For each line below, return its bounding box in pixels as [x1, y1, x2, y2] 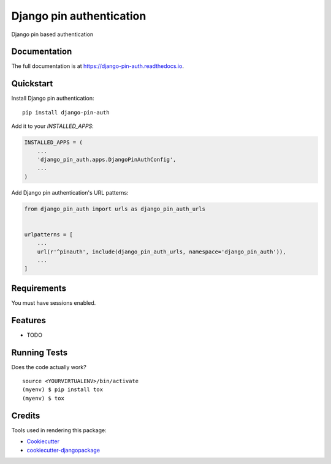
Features [11, 315, 46, 326]
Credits [11, 410, 40, 421]
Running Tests [11, 347, 67, 357]
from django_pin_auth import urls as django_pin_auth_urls [24, 205, 205, 212]
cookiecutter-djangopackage [26, 446, 101, 454]
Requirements [11, 283, 67, 293]
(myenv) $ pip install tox [22, 386, 104, 393]
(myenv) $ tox [22, 395, 64, 402]
